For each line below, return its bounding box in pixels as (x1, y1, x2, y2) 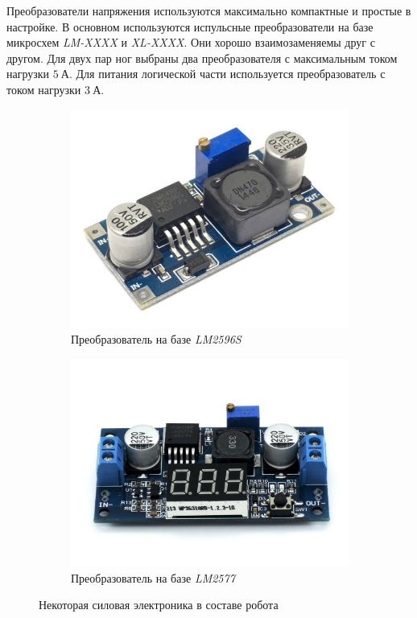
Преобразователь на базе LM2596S (71, 331, 242, 348)
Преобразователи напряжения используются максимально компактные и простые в (6, 2, 411, 19)
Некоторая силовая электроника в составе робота (39, 596, 279, 613)
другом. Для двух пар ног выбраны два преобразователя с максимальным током (6, 49, 398, 66)
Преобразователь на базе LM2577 (71, 569, 235, 586)
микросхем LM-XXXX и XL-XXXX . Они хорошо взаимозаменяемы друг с (6, 34, 375, 51)
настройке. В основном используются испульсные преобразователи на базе (6, 18, 374, 35)
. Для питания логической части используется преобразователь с (68, 65, 386, 82)
